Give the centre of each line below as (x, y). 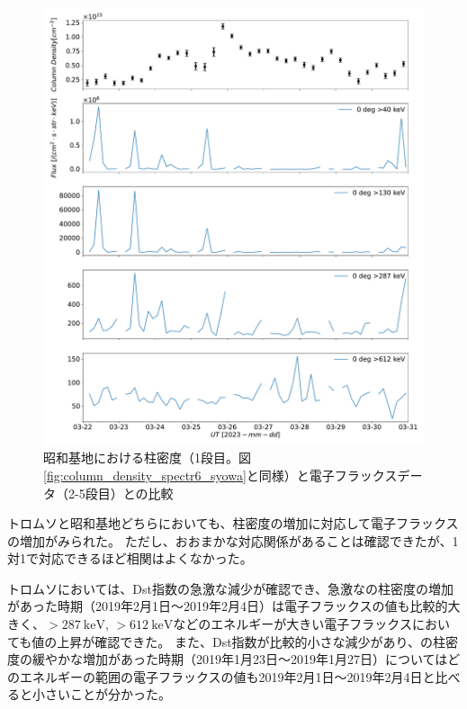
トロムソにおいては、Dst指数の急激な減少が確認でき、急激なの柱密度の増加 (230, 588)
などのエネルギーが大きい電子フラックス (292, 624)
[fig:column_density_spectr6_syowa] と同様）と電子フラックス (220, 475)
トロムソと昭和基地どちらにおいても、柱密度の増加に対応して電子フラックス (233, 523)
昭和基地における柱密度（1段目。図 (147, 458)
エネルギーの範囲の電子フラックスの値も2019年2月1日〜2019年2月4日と (227, 676)
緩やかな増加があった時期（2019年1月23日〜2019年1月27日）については (240, 659)
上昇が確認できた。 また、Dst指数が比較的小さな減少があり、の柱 (251, 641)
